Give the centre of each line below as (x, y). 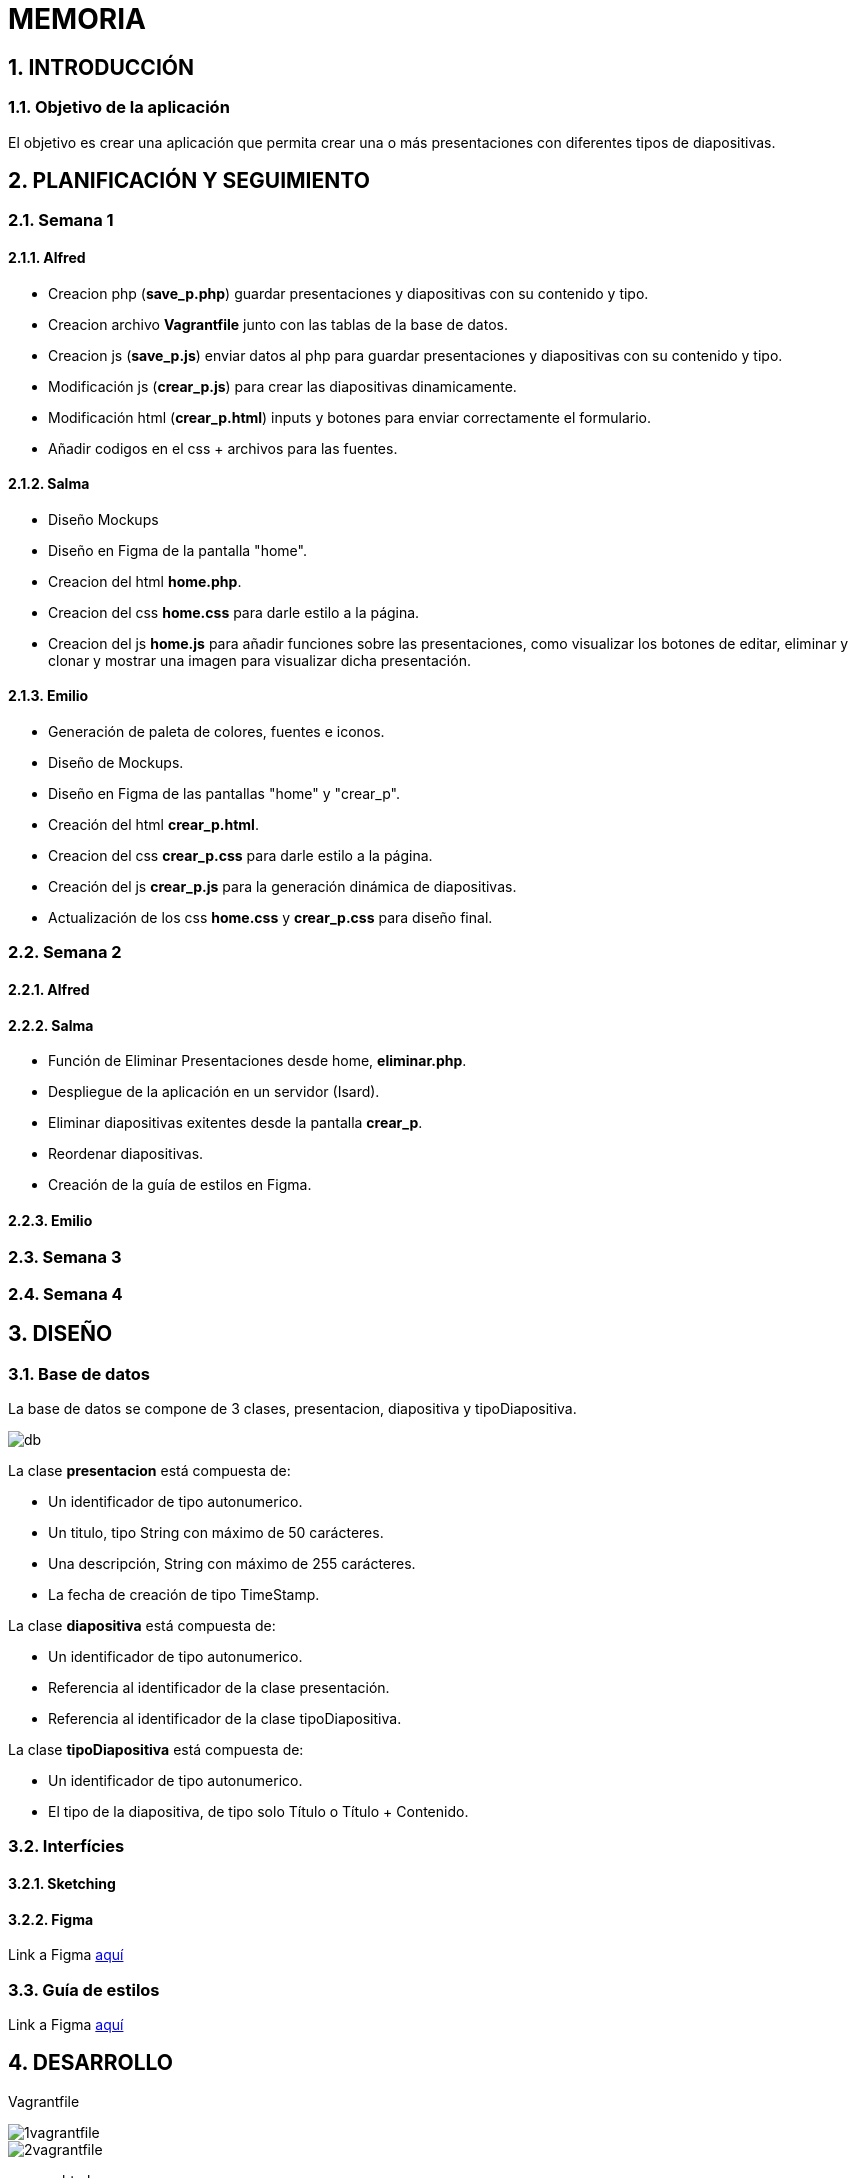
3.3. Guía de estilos (84, 1989)
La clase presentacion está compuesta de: (149, 1471)
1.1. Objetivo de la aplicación (119, 107)
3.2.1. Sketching (62, 1884)
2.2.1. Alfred (49, 990)
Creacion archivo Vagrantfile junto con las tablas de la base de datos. (278, 324)
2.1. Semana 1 (61, 220)
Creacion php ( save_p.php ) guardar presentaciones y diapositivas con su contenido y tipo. (348, 293)
